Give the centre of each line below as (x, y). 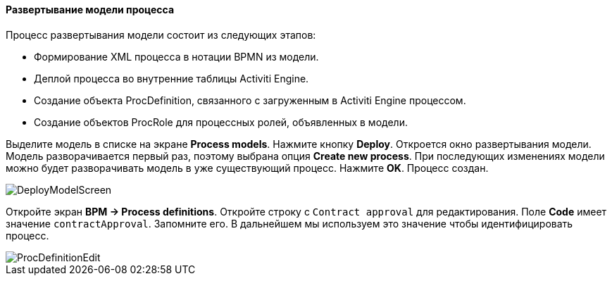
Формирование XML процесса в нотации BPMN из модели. (176, 56)
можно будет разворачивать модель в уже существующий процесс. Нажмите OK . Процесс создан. (247, 168)
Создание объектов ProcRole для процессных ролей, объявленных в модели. (221, 122)
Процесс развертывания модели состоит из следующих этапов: (161, 35)
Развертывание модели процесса (90, 10)
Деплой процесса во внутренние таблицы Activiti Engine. (171, 78)
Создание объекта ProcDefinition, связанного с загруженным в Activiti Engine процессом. (250, 100)
